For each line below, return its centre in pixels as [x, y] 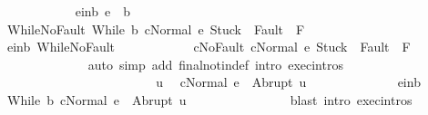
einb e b [102, 11]
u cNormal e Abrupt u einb [288, 82]
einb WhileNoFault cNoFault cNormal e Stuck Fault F [209, 47]
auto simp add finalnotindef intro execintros [215, 64]
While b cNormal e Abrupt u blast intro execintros [209, 99]
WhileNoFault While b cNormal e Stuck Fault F [156, 29]
